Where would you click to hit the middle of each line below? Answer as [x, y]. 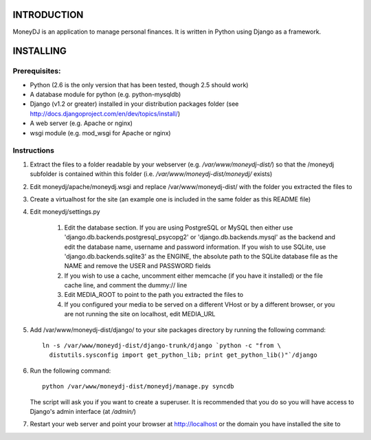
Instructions [34, 151]
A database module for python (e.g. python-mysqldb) [105, 95]
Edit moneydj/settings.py [65, 212]
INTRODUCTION [48, 15]
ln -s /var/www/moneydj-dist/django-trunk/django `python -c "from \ [162, 346]
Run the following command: [70, 371]
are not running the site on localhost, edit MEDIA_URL [140, 314]
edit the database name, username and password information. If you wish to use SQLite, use [195, 247]
